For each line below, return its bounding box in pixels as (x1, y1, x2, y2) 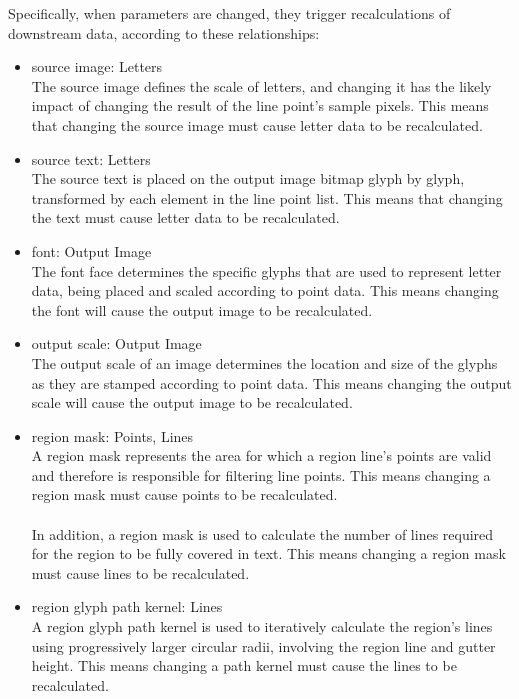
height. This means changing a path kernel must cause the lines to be (31, 655, 457, 676)
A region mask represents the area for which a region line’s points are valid (31, 445, 492, 466)
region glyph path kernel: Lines (31, 596, 223, 617)
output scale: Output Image (31, 333, 202, 354)
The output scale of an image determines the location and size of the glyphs (31, 352, 498, 373)
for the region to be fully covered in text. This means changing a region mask (31, 543, 506, 564)
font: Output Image (31, 240, 152, 261)
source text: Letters (31, 148, 151, 169)
